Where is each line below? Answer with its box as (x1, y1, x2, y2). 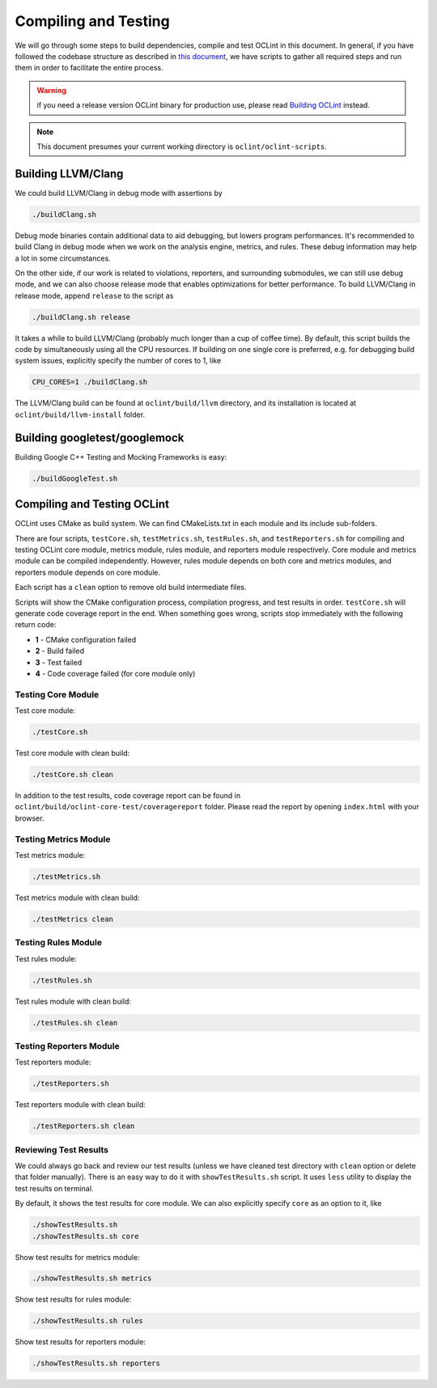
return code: (15, 620, 57, 630)
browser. (15, 813, 45, 823)
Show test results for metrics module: (15, 1252, 141, 1262)
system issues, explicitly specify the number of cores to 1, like (15, 356, 222, 366)
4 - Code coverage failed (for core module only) (35, 669, 196, 678)
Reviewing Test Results (15, 1144, 109, 1155)
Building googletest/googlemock (15, 431, 185, 444)
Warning (36, 85, 66, 95)
